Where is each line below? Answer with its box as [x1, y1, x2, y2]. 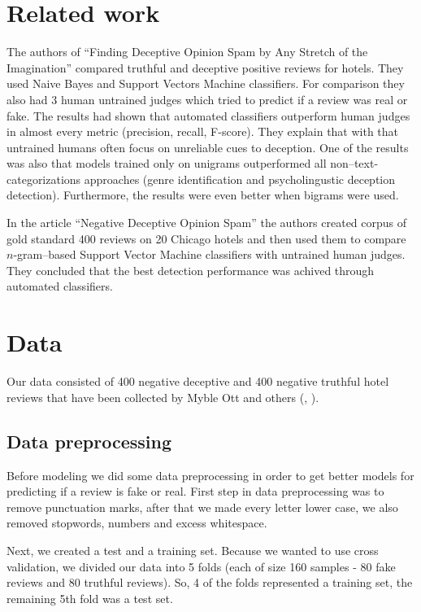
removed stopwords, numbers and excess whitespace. [7, 514, 267, 531]
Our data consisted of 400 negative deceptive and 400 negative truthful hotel [7, 373, 389, 390]
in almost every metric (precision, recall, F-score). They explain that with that [7, 123, 399, 140]
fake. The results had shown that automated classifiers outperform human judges [7, 107, 410, 124]
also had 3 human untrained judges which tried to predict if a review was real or [7, 90, 408, 107]
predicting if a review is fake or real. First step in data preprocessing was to [7, 483, 384, 500]
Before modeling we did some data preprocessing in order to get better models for [7, 466, 414, 483]
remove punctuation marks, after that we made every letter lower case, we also [7, 498, 398, 515]
